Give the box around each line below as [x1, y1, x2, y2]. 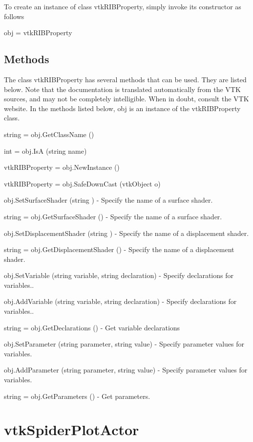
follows [4, 11, 24, 21]
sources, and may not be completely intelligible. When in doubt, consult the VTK [4, 93, 249, 104]
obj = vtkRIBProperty [4, 27, 72, 38]
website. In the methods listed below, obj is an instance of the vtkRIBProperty [4, 103, 241, 113]
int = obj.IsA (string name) [4, 145, 87, 156]
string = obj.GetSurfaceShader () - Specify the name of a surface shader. [4, 211, 222, 221]
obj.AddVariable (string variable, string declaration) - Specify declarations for [4, 296, 237, 306]
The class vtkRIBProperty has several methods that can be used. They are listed [4, 74, 247, 84]
